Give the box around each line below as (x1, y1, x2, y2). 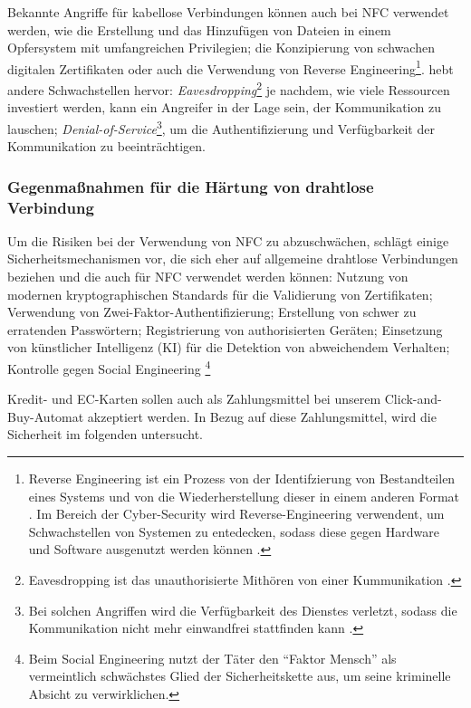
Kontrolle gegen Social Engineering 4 (7, 357, 211, 378)
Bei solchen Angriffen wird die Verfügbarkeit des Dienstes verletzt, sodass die (28, 600, 457, 619)
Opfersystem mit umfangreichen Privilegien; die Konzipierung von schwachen (7, 38, 435, 57)
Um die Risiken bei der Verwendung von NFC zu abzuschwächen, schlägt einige (7, 231, 449, 250)
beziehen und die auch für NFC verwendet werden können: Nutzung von (7, 267, 409, 286)
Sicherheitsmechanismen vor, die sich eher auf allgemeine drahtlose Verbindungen (7, 249, 458, 268)
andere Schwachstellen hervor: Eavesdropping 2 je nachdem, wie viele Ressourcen (7, 78, 450, 99)
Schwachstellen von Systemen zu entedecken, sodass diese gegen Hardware (28, 521, 439, 541)
